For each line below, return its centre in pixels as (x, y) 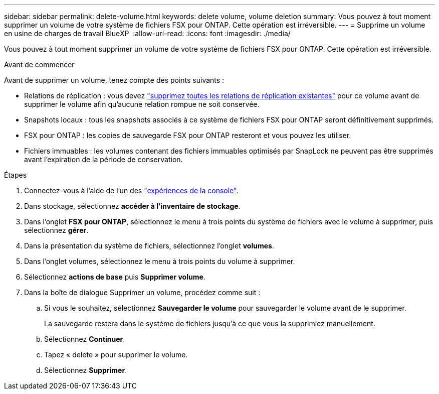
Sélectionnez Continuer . (85, 339)
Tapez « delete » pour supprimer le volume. (116, 355)
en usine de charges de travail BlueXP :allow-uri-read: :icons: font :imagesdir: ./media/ (147, 33)
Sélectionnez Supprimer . (86, 370)
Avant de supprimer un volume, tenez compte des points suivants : (114, 80)
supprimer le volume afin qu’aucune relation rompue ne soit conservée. (142, 104)
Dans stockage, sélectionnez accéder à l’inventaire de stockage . (132, 206)
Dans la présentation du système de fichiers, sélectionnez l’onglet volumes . (149, 246)
